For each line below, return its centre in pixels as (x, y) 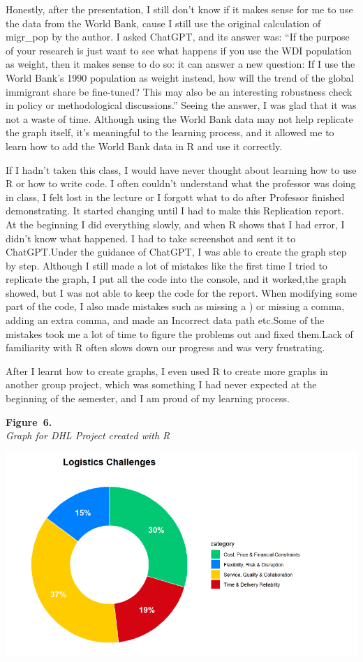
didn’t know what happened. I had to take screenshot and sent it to (151, 238)
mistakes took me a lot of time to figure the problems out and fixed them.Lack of (179, 333)
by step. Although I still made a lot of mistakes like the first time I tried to (166, 265)
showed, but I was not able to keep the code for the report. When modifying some (181, 292)
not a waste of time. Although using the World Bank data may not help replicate (179, 118)
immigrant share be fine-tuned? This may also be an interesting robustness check (179, 91)
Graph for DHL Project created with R (88, 435)
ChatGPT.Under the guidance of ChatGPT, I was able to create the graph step (176, 252)
